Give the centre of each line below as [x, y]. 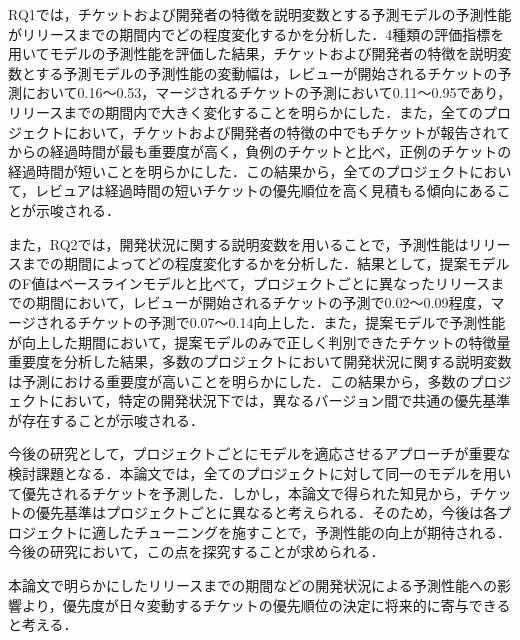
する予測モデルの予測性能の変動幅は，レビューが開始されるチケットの [266, 72]
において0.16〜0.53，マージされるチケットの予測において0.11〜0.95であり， [266, 92]
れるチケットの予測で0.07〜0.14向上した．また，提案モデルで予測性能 [277, 321]
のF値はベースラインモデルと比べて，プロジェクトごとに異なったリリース [249, 282]
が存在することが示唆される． [106, 419]
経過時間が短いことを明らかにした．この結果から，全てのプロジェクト [239, 170]
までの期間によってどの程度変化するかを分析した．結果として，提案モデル [265, 263]
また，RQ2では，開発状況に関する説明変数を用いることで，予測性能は [238, 243]
